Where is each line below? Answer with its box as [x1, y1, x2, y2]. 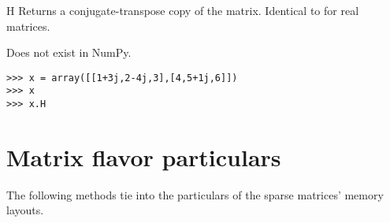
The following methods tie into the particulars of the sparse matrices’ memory [6, 186, 384, 203]
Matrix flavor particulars [6, 140, 281, 173]
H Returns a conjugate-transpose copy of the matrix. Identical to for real [6, 2, 359, 18]
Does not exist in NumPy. [6, 44, 132, 61]
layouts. [6, 202, 44, 218]
